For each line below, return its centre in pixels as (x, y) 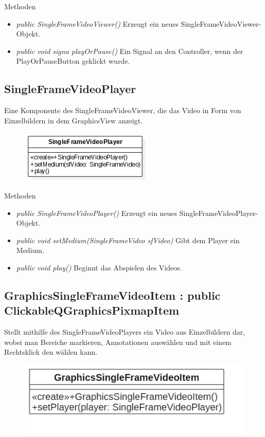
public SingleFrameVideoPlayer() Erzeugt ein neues (97, 213)
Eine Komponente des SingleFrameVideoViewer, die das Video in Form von (123, 110)
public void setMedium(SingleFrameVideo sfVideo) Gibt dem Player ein (128, 240)
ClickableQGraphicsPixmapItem (92, 310)
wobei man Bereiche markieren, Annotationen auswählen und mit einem (118, 342)
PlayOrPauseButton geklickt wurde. (73, 61)
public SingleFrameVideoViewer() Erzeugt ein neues (97, 23)
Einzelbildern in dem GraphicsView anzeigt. (74, 120)
